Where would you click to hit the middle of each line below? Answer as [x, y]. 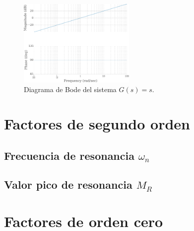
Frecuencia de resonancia [69, 155]
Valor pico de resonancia [68, 184]
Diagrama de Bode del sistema [70, 89]
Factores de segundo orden [97, 124]
